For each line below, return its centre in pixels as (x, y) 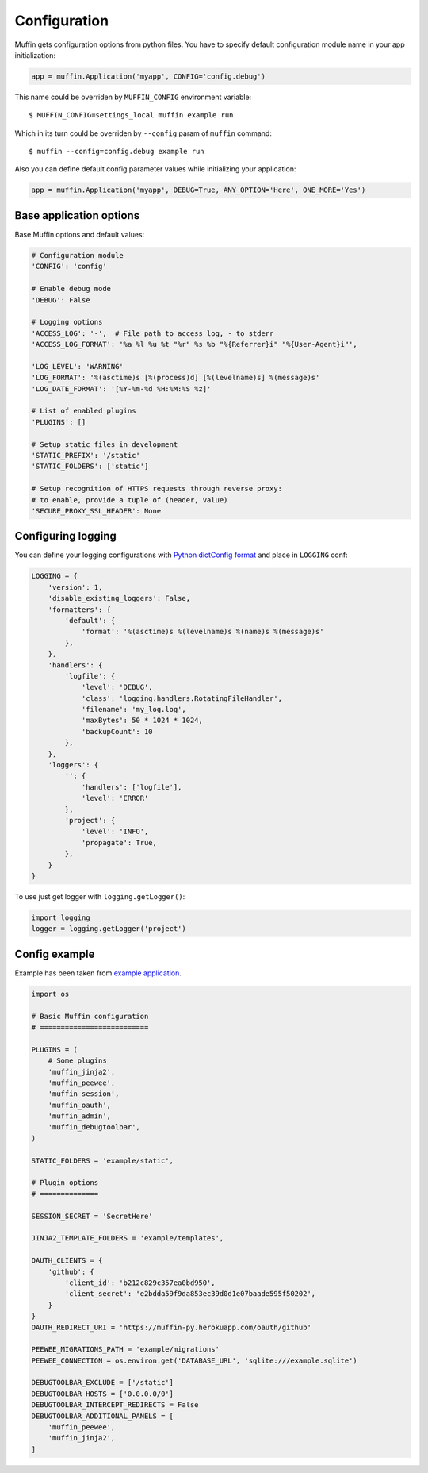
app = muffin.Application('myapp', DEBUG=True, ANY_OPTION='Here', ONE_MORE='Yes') (199, 190)
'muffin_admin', (79, 1116)
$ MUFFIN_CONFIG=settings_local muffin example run (131, 115)
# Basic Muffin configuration (90, 1016)
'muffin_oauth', (79, 1105)
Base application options (77, 215)
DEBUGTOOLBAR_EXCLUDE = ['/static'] (103, 1383)
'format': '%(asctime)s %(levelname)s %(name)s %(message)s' (203, 632)
